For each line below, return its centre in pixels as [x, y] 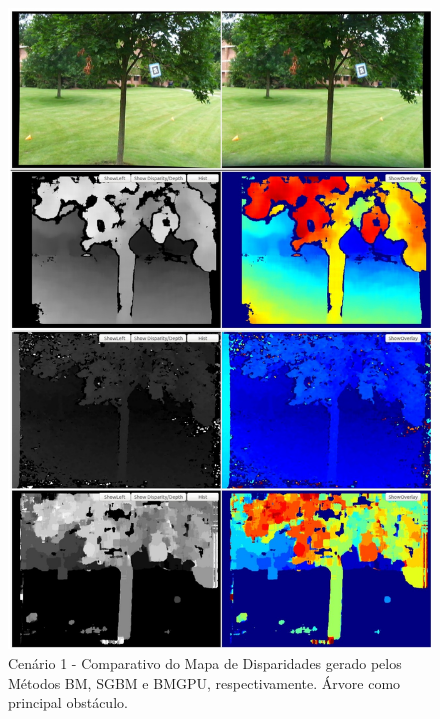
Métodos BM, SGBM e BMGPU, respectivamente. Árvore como [204, 682]
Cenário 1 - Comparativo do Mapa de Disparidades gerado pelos [205, 662]
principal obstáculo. [68, 702]
